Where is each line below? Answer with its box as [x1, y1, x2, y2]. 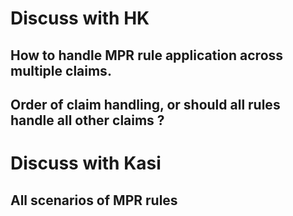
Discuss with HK [10, 7, 150, 30]
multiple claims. [10, 62, 112, 79]
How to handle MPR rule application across [10, 47, 284, 64]
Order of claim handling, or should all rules [10, 96, 281, 113]
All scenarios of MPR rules [10, 192, 178, 209]
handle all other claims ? [10, 112, 165, 129]
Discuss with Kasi [10, 152, 162, 175]
